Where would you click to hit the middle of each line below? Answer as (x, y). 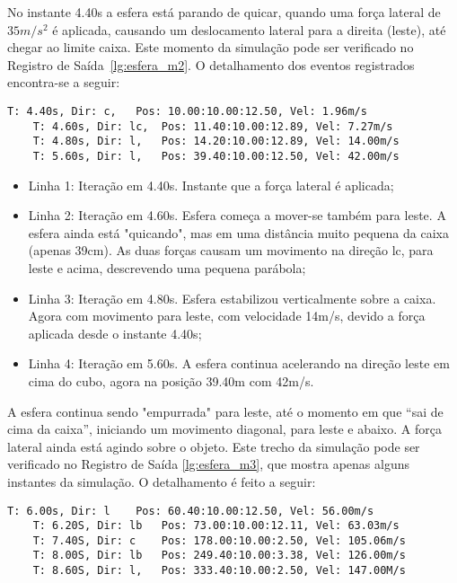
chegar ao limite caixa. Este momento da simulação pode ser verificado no (211, 47)
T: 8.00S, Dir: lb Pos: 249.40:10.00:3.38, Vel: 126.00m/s (219, 556)
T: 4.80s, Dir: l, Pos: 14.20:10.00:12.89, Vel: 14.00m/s (216, 141)
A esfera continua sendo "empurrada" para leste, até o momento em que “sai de (225, 411)
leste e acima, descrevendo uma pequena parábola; (167, 267)
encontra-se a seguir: (64, 82)
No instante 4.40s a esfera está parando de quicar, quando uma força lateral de (224, 12)
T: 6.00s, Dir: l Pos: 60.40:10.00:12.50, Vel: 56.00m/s (191, 511)
